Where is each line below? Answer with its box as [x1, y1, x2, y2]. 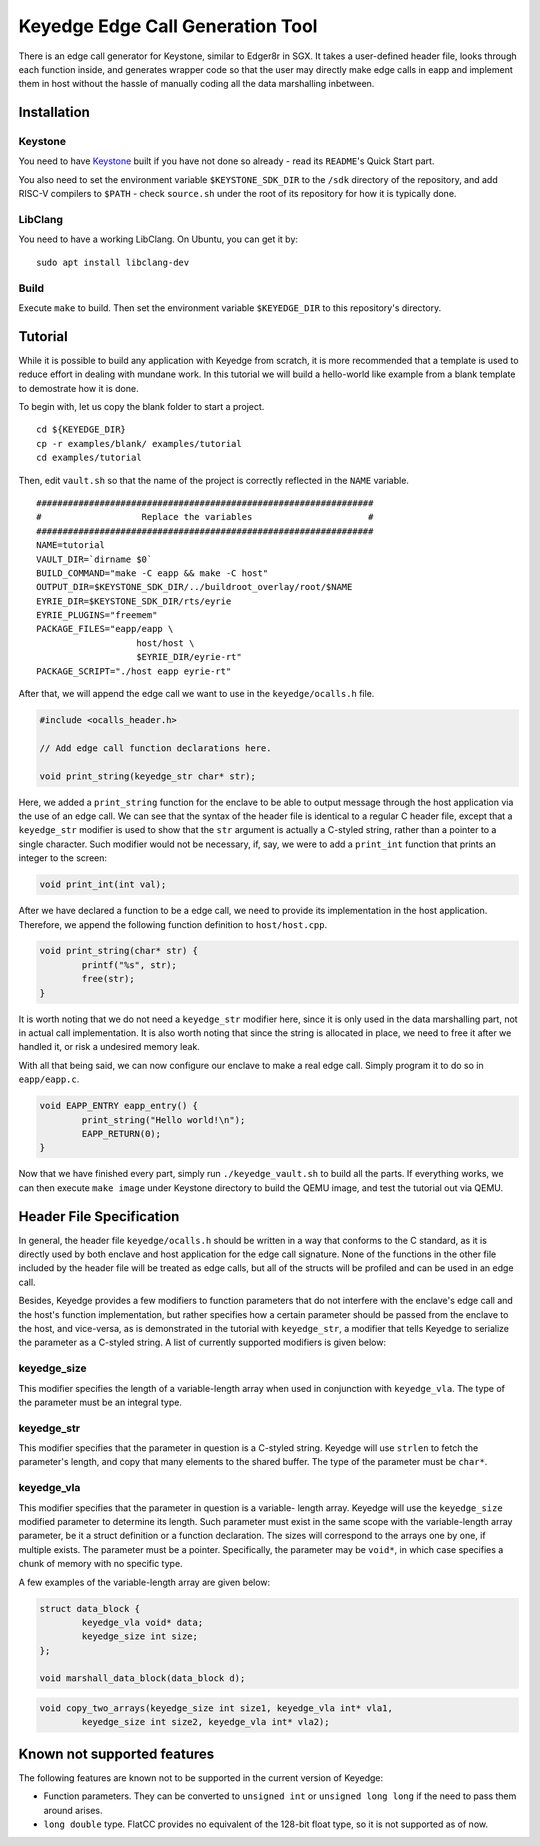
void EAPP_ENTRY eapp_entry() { [39, 1100, 199, 1112]
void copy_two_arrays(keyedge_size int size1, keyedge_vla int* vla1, [39, 1703, 394, 1714]
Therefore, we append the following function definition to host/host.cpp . [18, 918, 328, 930]
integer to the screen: [18, 852, 108, 864]
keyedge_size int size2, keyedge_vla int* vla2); [81, 1716, 330, 1728]
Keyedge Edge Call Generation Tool [18, 15, 318, 37]
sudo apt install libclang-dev [36, 256, 190, 268]
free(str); [81, 973, 135, 985]
